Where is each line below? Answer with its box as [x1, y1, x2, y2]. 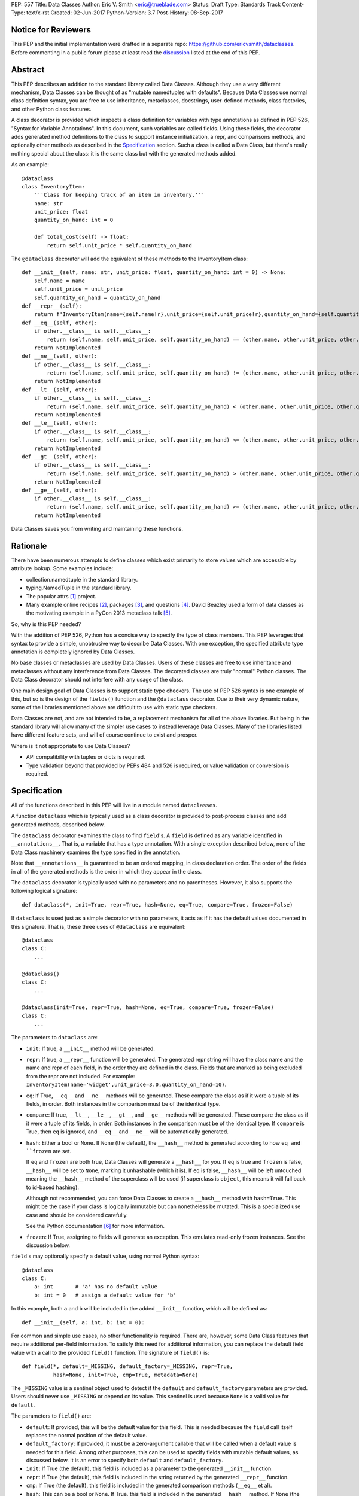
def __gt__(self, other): [22, 454, 98, 460]
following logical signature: [11, 887, 78, 895]
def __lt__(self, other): [22, 386, 98, 393]
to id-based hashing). [26, 1184, 80, 1191]
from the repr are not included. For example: [26, 1072, 135, 1080]
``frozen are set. [26, 1147, 72, 1154]
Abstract [11, 65, 45, 75]
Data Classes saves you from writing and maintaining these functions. [11, 525, 184, 533]
